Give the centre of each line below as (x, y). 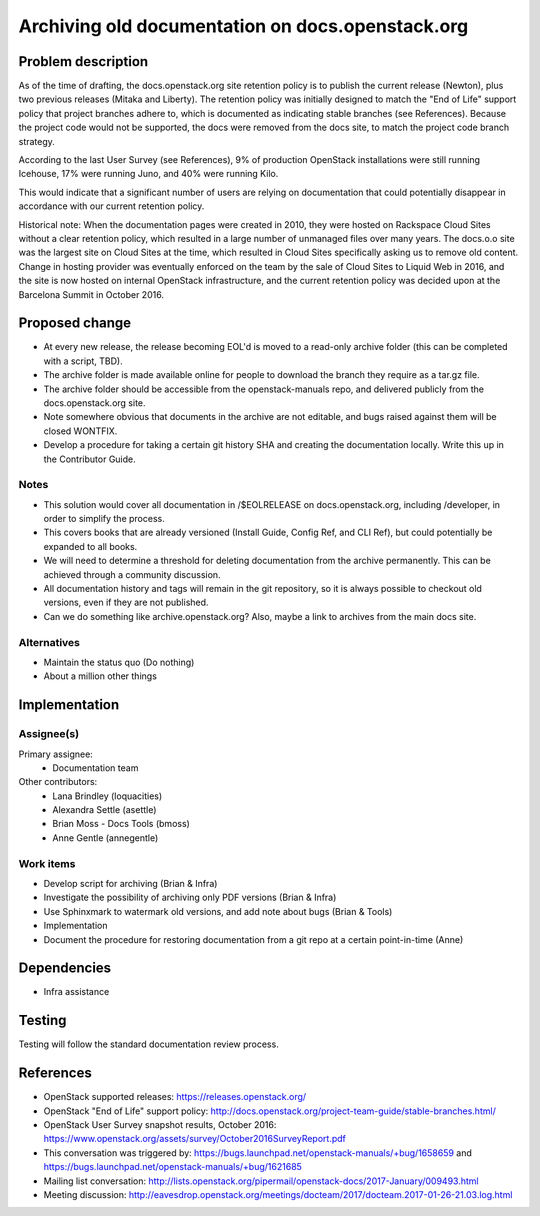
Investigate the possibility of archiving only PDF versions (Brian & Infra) (190, 897)
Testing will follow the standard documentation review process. (148, 1044)
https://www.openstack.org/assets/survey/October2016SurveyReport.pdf (195, 1139)
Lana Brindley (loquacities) (107, 796)
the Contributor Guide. (90, 459)
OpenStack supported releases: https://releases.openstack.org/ (175, 1097)
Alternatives (49, 642)
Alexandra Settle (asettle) (104, 810)
